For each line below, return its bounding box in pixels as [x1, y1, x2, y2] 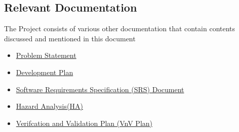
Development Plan [16, 67, 73, 77]
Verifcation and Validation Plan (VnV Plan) [16, 117, 153, 128]
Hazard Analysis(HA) [16, 101, 83, 111]
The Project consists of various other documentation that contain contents [4, 23, 235, 34]
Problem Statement [16, 50, 76, 60]
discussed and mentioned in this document [4, 33, 136, 43]
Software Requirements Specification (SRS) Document [16, 84, 184, 94]
